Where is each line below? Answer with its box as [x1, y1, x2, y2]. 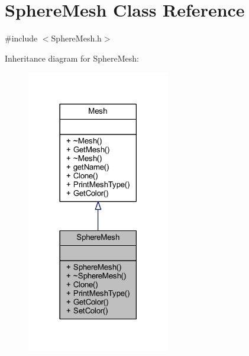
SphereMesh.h [51, 32, 102, 44]
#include [5, 32, 38, 44]
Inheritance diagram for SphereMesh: [5, 52, 139, 64]
